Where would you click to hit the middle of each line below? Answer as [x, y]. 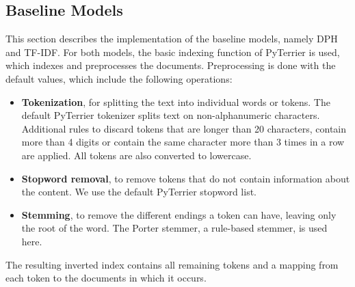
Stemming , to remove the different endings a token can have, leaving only [179, 214]
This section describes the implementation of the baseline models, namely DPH [172, 39]
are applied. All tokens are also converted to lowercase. [136, 155]
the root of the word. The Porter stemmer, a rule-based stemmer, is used [174, 228]
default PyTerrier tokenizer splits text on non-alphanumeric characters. [171, 115]
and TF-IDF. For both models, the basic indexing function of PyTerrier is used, [173, 52]
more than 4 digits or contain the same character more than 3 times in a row [183, 142]
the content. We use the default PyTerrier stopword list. [139, 192]
